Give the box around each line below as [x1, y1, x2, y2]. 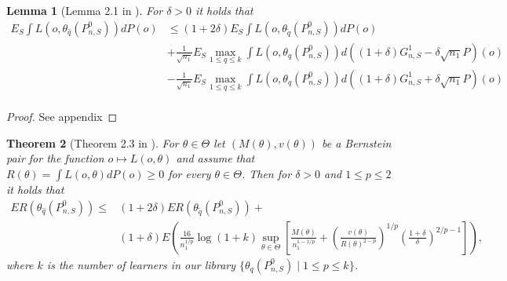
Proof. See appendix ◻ [6, 108, 118, 125]
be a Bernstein [321, 134, 392, 151]
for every [168, 165, 211, 181]
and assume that [176, 150, 255, 166]
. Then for [241, 165, 292, 181]
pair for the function [6, 150, 104, 166]
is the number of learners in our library [46, 256, 236, 272]
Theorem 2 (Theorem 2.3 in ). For [6, 134, 179, 151]
